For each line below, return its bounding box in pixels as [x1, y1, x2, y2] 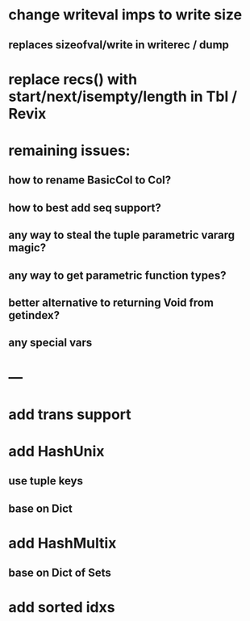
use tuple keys [8, 474, 83, 488]
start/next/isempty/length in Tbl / [8, 87, 238, 106]
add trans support [8, 405, 131, 423]
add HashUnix [8, 442, 105, 460]
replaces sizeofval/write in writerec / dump [8, 38, 230, 52]
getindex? [8, 308, 60, 322]
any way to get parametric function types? [8, 268, 227, 282]
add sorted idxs [8, 598, 115, 617]
